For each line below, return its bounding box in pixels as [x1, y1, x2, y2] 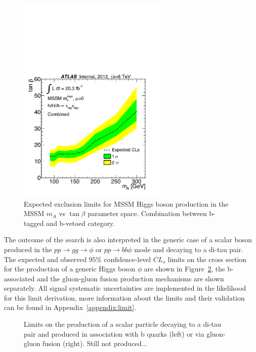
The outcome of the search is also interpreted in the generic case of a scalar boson [4, 234, 252, 245]
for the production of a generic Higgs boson [4, 264, 135, 274]
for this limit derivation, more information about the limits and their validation [4, 292, 245, 303]
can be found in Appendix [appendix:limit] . [4, 302, 136, 312]
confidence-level [104, 254, 151, 264]
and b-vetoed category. [46, 218, 115, 228]
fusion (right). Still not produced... [43, 338, 148, 349]
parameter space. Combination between [87, 208, 207, 219]
